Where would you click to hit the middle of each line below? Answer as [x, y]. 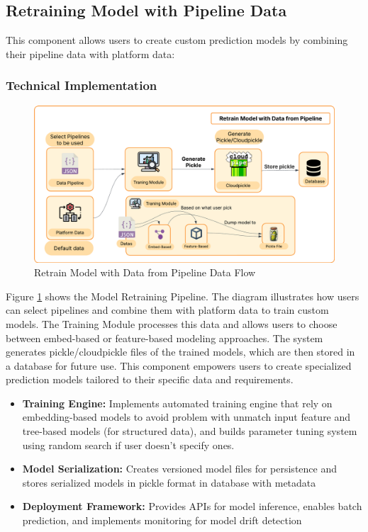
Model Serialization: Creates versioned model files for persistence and [179, 469]
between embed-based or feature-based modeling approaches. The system [165, 338]
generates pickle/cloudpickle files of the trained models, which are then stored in [180, 352]
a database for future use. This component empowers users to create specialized [179, 365]
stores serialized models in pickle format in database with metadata [169, 482]
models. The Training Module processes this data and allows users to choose [172, 323]
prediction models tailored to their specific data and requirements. [150, 379]
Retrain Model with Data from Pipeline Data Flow [145, 272]
